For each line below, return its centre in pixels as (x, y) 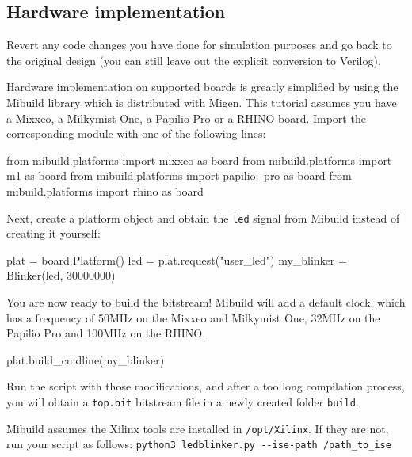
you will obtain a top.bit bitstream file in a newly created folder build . (183, 401)
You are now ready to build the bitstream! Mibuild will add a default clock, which (206, 301)
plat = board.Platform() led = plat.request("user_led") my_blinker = (177, 259)
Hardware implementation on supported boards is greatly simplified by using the (202, 87)
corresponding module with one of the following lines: (136, 133)
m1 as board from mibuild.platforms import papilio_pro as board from (179, 175)
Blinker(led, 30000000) (61, 275)
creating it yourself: (53, 233)
